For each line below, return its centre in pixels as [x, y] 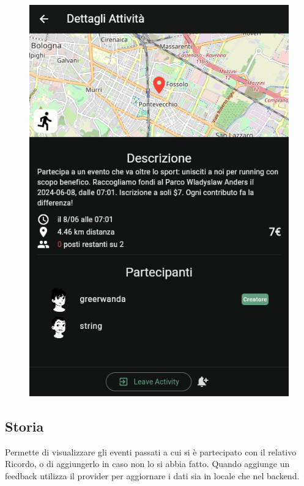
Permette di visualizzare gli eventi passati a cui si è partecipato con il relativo [151, 451]
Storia [24, 426]
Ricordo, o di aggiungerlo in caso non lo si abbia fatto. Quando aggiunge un [147, 464]
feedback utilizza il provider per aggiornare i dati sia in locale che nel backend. [152, 476]
